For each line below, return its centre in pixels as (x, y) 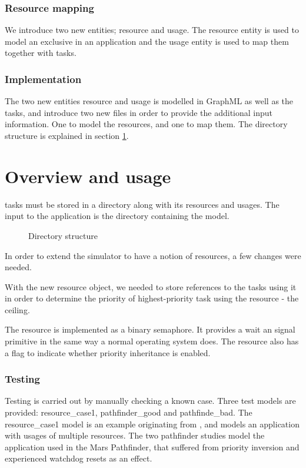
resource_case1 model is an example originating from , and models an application (152, 424)
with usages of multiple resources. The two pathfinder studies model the (135, 435)
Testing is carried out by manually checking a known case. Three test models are (150, 401)
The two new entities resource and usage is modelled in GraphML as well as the (149, 101)
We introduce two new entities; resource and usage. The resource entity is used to (152, 30)
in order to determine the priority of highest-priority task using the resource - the (152, 298)
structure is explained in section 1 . (67, 135)
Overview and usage (88, 176)
